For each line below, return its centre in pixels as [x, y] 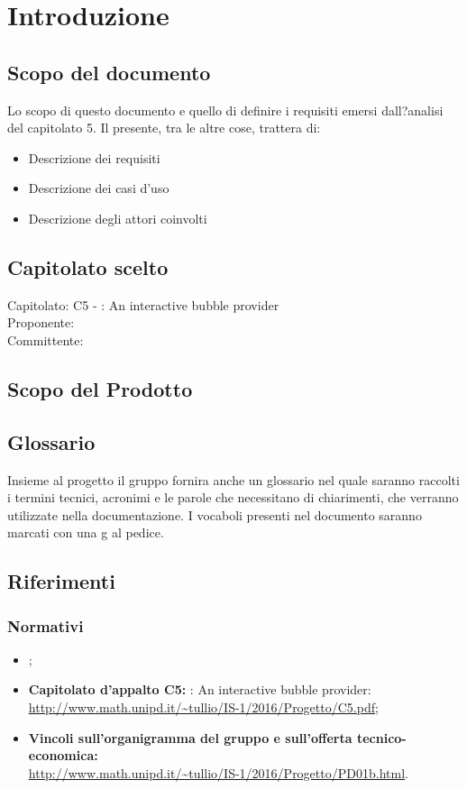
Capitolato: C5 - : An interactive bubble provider [143, 304]
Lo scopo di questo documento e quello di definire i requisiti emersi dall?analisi [225, 110]
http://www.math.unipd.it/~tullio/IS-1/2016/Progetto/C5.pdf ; [203, 707]
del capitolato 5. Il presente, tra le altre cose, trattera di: [164, 128]
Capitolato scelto [88, 266]
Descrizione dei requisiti [94, 157]
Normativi [46, 625]
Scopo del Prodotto [100, 388]
